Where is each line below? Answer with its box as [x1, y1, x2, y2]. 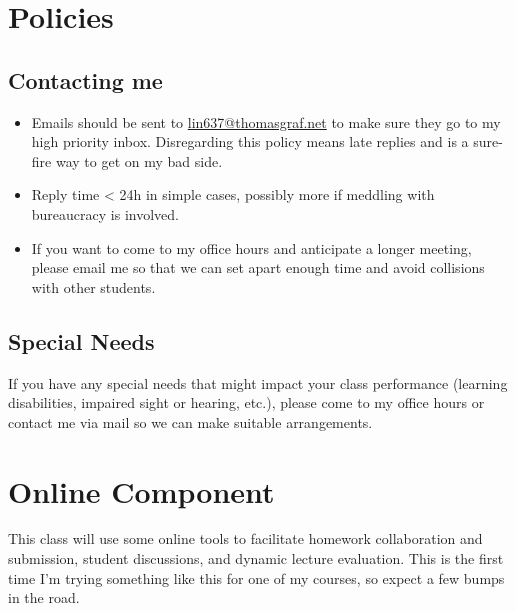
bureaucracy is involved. [31, 203, 179, 224]
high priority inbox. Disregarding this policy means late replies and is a [31, 131, 469, 152]
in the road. [8, 587, 80, 608]
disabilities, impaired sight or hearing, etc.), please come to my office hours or [8, 392, 485, 413]
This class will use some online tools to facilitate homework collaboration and [8, 528, 483, 549]
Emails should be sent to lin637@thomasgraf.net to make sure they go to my [31, 111, 501, 132]
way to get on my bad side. [55, 150, 223, 171]
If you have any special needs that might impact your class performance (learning [8, 372, 508, 393]
